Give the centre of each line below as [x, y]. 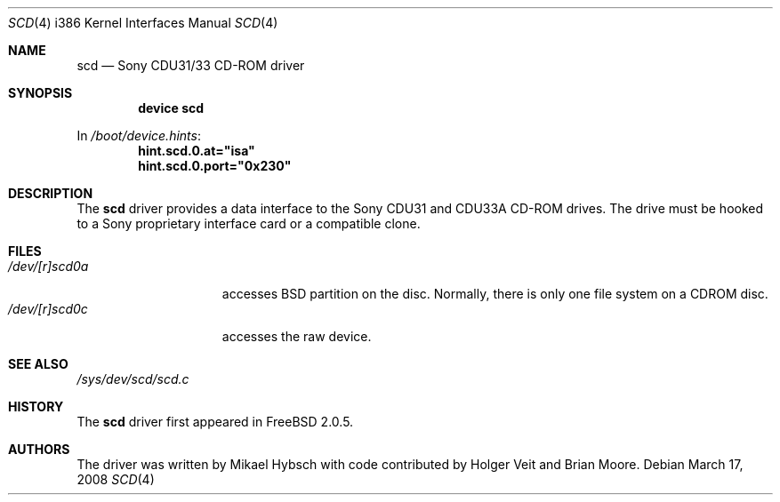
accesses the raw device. [297, 336]
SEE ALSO [38, 364]
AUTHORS [39, 449]
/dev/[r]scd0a [48, 266]
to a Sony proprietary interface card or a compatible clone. [249, 223]
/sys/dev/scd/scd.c [133, 379]
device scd [171, 108]
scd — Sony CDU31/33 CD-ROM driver [191, 65]
